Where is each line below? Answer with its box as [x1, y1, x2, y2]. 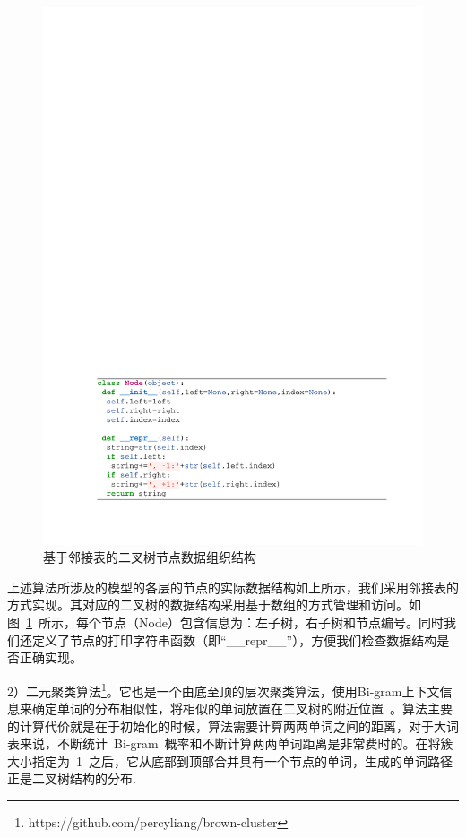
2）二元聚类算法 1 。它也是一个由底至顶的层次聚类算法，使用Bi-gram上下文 [7, 678, 440, 700]
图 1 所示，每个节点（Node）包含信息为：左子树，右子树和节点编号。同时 [7, 613, 444, 632]
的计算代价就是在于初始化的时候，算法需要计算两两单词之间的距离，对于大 [7, 716, 446, 735]
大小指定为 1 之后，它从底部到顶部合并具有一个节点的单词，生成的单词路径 [7, 751, 453, 770]
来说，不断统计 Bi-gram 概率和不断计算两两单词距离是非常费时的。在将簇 [19, 734, 453, 753]
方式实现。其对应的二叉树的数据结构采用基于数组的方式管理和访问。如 [7, 595, 421, 614]
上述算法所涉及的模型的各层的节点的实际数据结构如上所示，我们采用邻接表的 [7, 577, 459, 596]
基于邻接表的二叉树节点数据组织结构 [43, 548, 256, 566]
